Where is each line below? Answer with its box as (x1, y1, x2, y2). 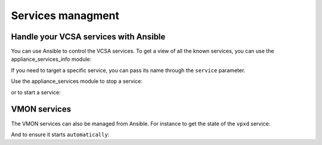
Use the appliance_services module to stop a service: (11, 78, 143, 85)
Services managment (11, 9, 119, 22)
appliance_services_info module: (11, 55, 92, 63)
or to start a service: (11, 88, 61, 95)
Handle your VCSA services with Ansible (11, 32, 166, 42)
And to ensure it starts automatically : (11, 131, 110, 138)
